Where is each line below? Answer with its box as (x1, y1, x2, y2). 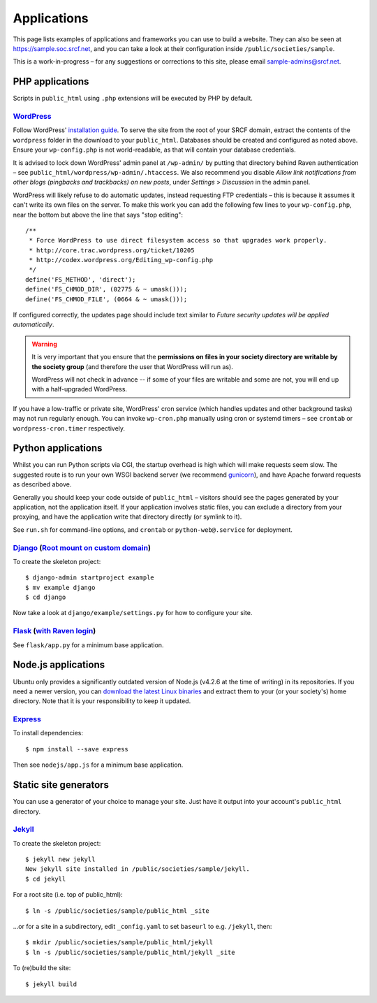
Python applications (13, 442, 103, 454)
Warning (31, 340, 57, 348)
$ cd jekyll (25, 874, 66, 883)
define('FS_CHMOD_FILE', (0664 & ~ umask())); (25, 295, 188, 303)
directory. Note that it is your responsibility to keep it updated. (13, 697, 191, 705)
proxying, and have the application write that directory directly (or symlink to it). (13, 512, 242, 521)
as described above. (13, 480, 72, 489)
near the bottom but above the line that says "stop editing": (13, 210, 184, 219)
